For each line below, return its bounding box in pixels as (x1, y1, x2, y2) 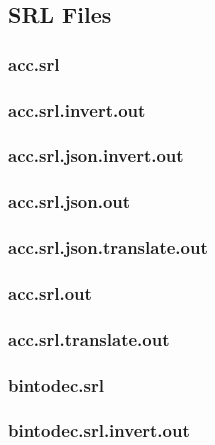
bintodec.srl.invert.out (8, 418, 190, 443)
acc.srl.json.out (8, 189, 131, 214)
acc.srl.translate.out (8, 326, 170, 351)
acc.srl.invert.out (8, 97, 146, 122)
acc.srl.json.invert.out (8, 143, 184, 168)
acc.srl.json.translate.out (8, 235, 208, 260)
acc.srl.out (8, 280, 92, 305)
